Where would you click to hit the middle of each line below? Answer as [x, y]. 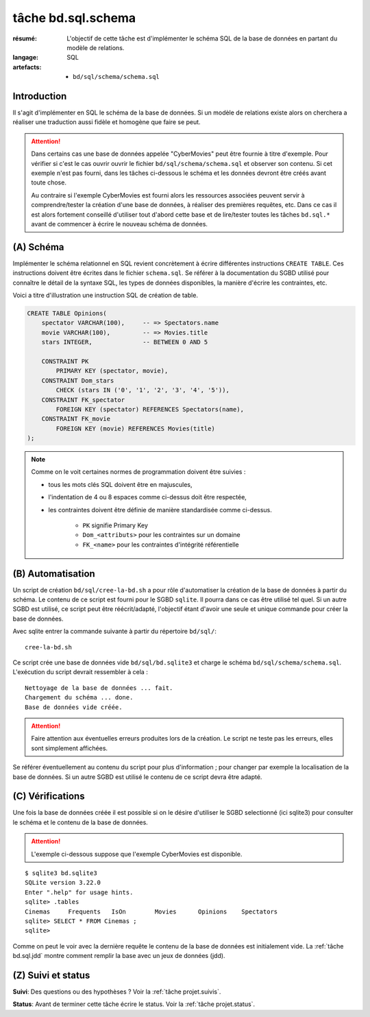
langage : [26, 58]
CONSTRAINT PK [65, 361]
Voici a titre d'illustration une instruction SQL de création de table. [106, 295]
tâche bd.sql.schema [74, 18]
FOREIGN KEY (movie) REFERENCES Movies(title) [135, 428]
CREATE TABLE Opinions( [67, 313]
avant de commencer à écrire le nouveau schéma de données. [120, 224]
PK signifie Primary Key [115, 525]
